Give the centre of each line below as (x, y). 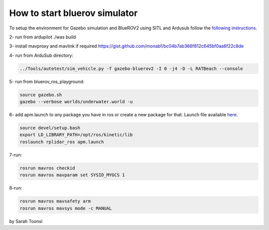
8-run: (16, 188)
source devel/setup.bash (50, 128)
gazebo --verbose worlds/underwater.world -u (76, 102)
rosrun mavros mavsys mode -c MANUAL (66, 208)
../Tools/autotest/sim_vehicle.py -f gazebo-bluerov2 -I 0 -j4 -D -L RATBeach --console (132, 68)
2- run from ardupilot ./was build (43, 37)
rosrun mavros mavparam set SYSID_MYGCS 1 (72, 175)
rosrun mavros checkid (47, 168)
